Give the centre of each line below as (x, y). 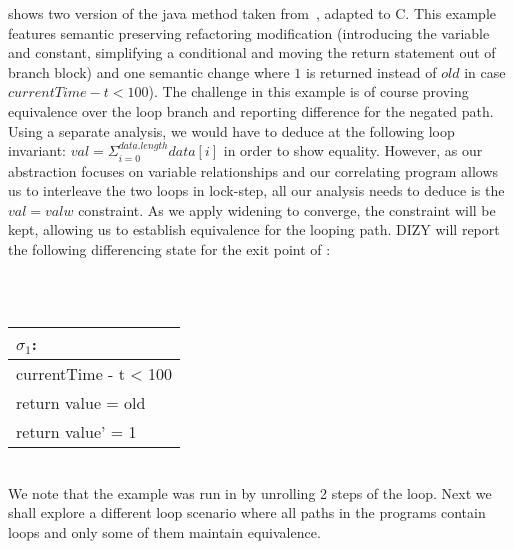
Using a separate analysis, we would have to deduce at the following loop (231, 130)
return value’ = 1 (76, 432)
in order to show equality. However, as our (353, 150)
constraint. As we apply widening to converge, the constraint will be (287, 209)
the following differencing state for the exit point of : (169, 248)
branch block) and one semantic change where (149, 71)
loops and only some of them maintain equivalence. (164, 531)
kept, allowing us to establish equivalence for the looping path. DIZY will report (254, 229)
